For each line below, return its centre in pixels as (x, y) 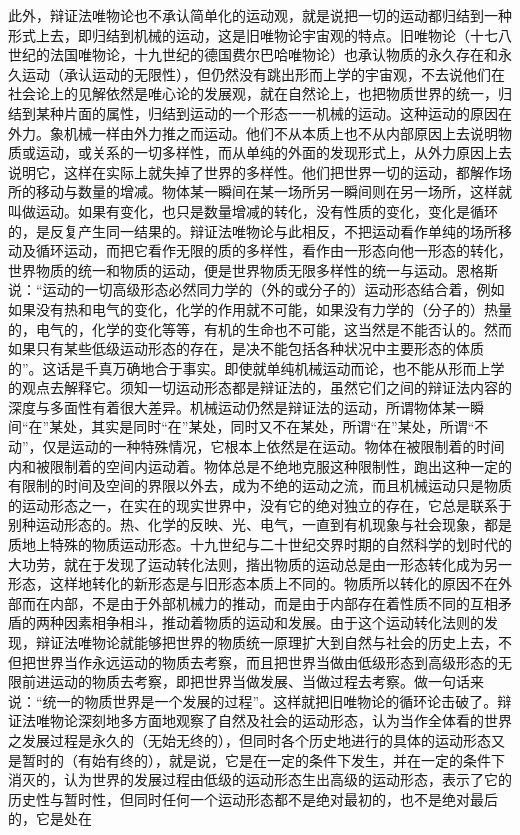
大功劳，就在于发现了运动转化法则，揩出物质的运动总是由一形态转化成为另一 (260, 563)
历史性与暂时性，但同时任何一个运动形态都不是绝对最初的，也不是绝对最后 (253, 798)
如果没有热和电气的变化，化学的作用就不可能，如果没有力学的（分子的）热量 (260, 308)
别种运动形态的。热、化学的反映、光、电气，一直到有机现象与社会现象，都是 (260, 524)
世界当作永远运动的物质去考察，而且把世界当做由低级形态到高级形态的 (266, 661)
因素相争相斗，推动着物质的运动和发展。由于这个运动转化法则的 (273, 622)
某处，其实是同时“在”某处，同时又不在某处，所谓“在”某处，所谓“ (262, 426)
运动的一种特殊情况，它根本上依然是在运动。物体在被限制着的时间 (287, 446)
